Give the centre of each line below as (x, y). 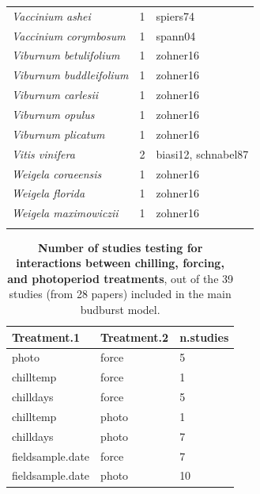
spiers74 (175, 15)
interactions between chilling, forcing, (120, 263)
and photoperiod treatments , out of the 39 (121, 278)
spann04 (176, 35)
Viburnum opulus (53, 114)
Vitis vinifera (43, 153)
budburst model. (120, 309)
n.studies (204, 337)
